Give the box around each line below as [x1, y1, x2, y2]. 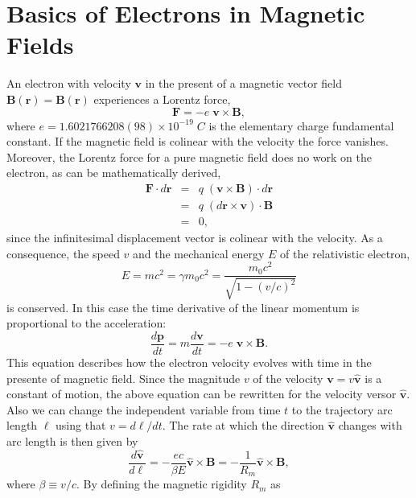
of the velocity [253, 369, 323, 386]
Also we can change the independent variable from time [6, 401, 281, 418]
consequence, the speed [6, 245, 120, 261]
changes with [338, 417, 402, 434]
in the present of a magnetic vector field [145, 75, 343, 92]
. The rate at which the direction [162, 417, 324, 434]
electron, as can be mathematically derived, [6, 164, 221, 181]
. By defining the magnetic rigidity [76, 475, 247, 492]
